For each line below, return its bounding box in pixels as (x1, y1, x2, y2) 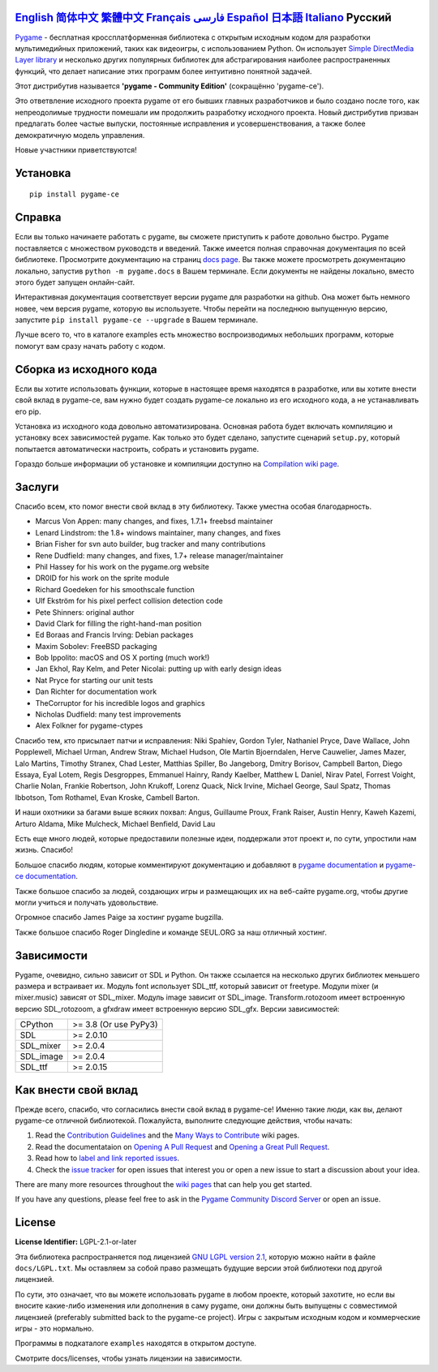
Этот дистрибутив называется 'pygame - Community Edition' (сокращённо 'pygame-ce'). (15, 81, 324, 91)
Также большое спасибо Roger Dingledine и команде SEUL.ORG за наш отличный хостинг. (15, 927, 328, 937)
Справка (15, 211, 62, 225)
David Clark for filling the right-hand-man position (35, 618, 202, 628)
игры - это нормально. (15, 1323, 94, 1334)
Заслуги (15, 480, 59, 494)
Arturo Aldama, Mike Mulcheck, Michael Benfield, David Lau (15, 819, 216, 828)
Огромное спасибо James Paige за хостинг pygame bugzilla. (15, 913, 224, 923)
